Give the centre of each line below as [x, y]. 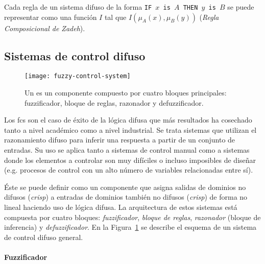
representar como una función [51, 17]
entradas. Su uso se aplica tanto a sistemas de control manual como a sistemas [127, 150]
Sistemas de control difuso [75, 55]
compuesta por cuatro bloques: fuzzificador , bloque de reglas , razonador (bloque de [132, 217]
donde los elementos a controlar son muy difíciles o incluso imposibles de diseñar [130, 160]
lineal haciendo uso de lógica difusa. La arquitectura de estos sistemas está [121, 207]
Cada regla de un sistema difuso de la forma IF [78, 7]
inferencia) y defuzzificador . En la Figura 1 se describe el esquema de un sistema [130, 227]
